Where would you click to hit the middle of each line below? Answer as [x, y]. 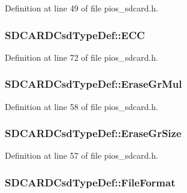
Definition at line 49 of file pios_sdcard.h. [82, 8]
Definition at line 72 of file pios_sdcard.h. [82, 57]
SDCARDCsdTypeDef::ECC [75, 35]
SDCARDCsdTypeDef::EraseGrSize [93, 133]
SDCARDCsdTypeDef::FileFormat [90, 182]
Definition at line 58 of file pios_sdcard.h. [82, 106]
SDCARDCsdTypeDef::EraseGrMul [93, 84]
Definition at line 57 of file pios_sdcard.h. [82, 155]
